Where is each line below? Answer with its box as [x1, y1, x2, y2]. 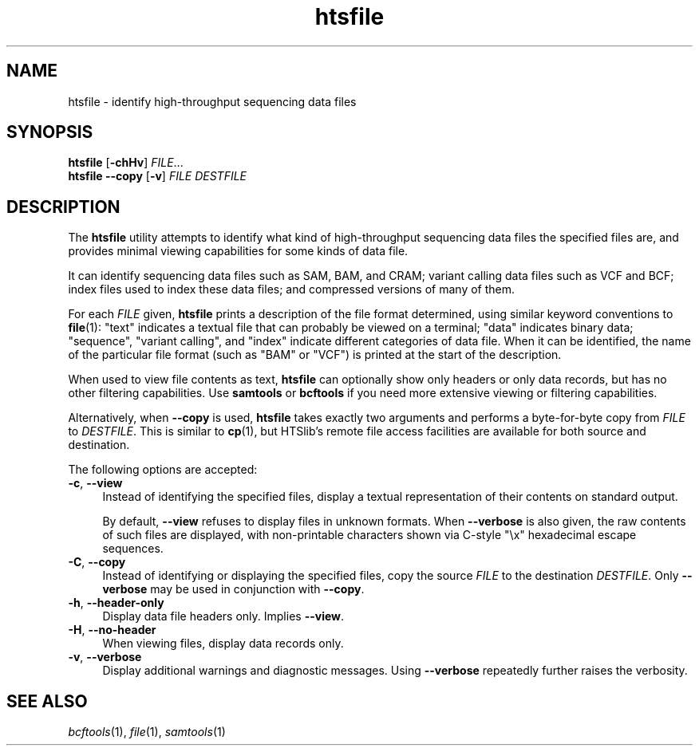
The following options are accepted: [68, 463, 258, 477]
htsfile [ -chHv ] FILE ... [68, 156, 184, 170]
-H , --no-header [68, 623, 156, 637]
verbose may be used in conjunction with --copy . [102, 582, 365, 596]
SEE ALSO [6, 691, 88, 711]
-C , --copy [68, 555, 126, 569]
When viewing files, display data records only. [102, 636, 344, 651]
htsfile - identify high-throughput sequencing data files [68, 94, 357, 108]
